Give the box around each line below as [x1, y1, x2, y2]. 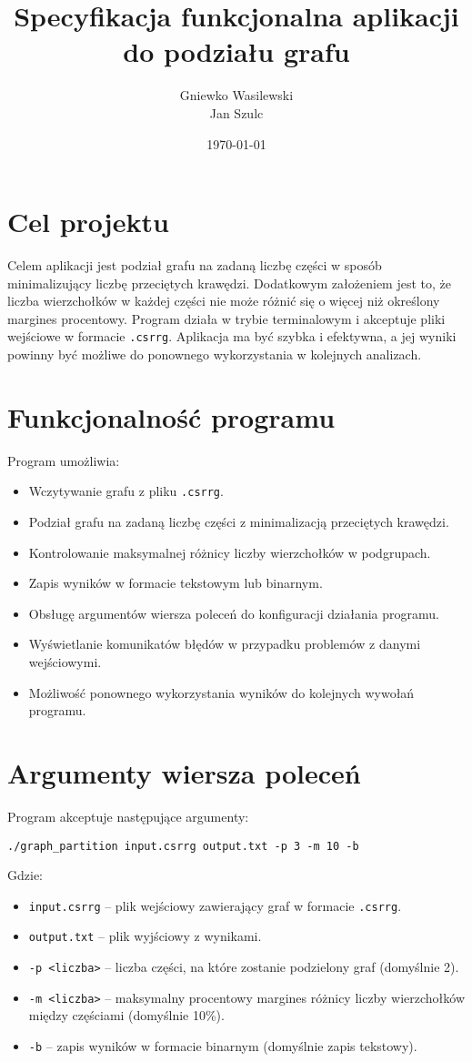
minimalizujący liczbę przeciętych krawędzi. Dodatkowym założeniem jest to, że [7, 273, 451, 292]
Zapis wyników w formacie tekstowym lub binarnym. [28, 573, 323, 592]
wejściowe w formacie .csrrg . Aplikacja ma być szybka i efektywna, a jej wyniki [7, 327, 457, 346]
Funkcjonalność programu [7, 398, 336, 435]
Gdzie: [7, 865, 43, 885]
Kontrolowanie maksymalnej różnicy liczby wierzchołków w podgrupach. [28, 542, 431, 561]
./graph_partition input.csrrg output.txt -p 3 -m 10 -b [7, 839, 359, 853]
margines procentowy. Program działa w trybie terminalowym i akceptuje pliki [7, 308, 446, 328]
